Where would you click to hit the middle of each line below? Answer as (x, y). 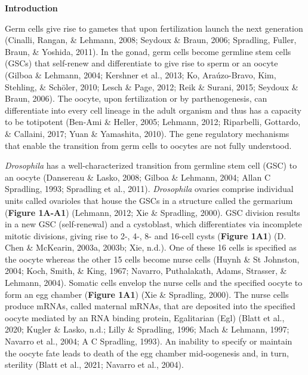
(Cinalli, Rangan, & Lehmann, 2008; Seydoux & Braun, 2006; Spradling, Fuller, (151, 40)
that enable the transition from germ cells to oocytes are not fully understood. (148, 145)
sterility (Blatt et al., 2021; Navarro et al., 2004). (94, 365)
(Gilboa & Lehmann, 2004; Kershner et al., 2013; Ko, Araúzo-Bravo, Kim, (141, 74)
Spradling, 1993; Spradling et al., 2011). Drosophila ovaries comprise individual (149, 189)
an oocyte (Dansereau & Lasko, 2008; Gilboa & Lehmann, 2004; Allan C (138, 177)
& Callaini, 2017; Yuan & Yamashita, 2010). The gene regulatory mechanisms (147, 133)
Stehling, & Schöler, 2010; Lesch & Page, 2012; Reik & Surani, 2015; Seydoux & (152, 86)
